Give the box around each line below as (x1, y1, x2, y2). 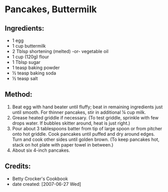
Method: (5, 90, 33, 99)
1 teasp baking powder (12, 65, 60, 70)
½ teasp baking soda (12, 70, 57, 76)
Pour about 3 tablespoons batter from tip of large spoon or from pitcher (12, 125, 162, 131)
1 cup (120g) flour (12, 54, 49, 60)
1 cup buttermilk (12, 43, 46, 49)
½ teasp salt (12, 76, 38, 81)
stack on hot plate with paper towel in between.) (12, 141, 114, 148)
